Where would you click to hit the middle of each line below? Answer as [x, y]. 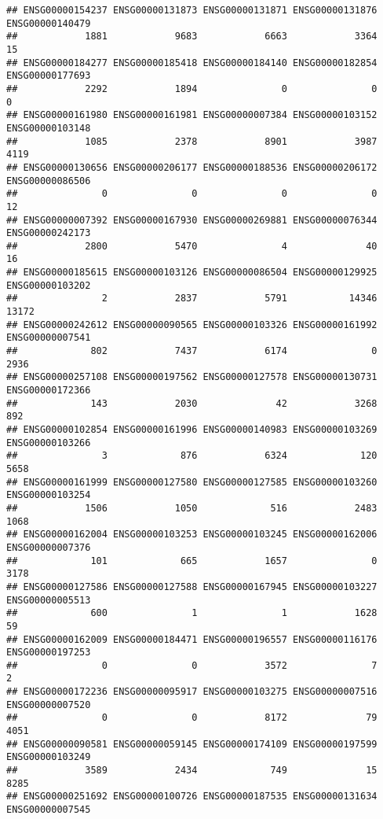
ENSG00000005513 [49, 600]
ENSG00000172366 [49, 391]
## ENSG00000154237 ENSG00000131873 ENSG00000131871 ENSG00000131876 [192, 10]
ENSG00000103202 [49, 285]
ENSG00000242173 [49, 233]
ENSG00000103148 [49, 128]
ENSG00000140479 [49, 23]
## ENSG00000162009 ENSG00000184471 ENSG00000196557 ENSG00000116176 [192, 639]
